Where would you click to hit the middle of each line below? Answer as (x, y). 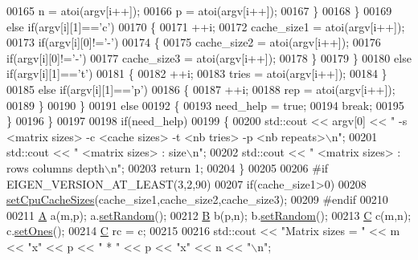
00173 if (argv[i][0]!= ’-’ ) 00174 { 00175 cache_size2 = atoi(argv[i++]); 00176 (194, 42)
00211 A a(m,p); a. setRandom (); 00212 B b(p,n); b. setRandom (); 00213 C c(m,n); (209, 215)
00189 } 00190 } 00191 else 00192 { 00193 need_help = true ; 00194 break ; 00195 (205, 105)
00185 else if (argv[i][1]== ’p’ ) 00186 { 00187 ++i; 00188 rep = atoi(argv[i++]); (201, 89)
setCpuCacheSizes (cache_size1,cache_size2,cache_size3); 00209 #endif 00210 (197, 199)
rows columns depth (55, 167)
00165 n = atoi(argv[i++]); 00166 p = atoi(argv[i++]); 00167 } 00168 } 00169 (199, 10)
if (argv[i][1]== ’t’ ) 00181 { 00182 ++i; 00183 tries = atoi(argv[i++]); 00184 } (197, 73)
